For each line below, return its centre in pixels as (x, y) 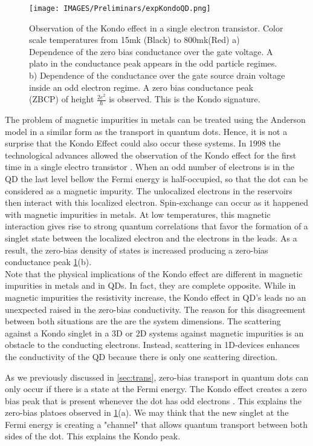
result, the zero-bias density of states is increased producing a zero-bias (137, 250)
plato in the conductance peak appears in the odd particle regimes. (153, 63)
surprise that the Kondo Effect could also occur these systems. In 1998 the (143, 143)
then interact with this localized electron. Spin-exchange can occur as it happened (156, 202)
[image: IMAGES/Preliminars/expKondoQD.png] (120, 8)
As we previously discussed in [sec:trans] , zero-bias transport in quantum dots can (157, 377)
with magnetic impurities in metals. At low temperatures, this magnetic (138, 214)
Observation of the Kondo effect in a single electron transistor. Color (156, 28)
